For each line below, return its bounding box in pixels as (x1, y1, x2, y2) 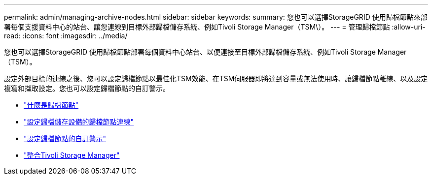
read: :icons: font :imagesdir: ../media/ (4, 31, 128, 40)
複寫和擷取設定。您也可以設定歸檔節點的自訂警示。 (4, 84, 170, 92)
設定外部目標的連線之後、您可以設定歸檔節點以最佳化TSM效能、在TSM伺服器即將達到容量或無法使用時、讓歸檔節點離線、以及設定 (4, 74, 428, 83)
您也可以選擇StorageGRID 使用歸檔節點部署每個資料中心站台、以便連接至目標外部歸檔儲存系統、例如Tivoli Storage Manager (4, 48, 407, 56)
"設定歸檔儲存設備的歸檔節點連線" (24, 118, 134, 126)
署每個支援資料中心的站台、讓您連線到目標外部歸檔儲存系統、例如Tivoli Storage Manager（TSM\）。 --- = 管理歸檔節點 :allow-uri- (4, 23, 426, 31)
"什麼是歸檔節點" (24, 101, 79, 109)
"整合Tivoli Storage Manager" (24, 151, 120, 159)
